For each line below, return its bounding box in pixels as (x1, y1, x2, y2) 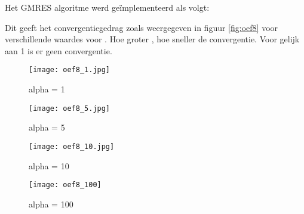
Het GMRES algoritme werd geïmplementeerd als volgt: (5, 1, 210, 13)
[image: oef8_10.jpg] (29, 142, 115, 151)
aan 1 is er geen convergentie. (5, 44, 112, 57)
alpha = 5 (29, 121, 65, 134)
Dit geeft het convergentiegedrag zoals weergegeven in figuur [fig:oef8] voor (5, 21, 278, 33)
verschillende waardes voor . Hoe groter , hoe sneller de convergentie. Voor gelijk (5, 33, 300, 45)
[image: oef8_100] (29, 181, 102, 190)
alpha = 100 (29, 197, 73, 210)
